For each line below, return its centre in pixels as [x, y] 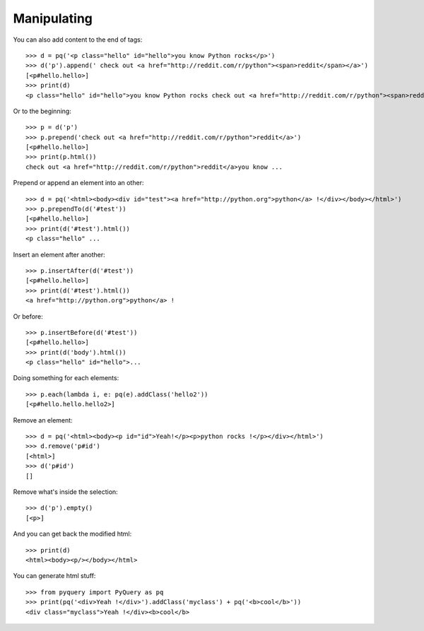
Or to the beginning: [42, 111]
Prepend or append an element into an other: [78, 183]
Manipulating [53, 18]
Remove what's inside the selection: [65, 492]
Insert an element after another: [59, 254]
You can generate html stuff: [54, 576]
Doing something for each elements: [66, 378]
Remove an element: [43, 420]
